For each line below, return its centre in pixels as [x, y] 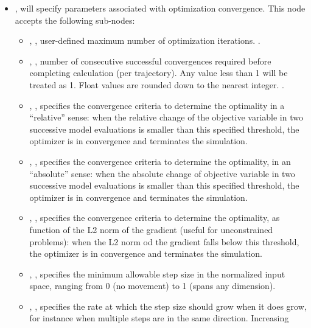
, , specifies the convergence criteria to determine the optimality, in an [160, 161]
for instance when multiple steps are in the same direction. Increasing [159, 318]
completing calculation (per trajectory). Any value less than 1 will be [159, 73]
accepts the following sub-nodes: [75, 20]
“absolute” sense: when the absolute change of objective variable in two [162, 173]
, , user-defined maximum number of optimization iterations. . [145, 40]
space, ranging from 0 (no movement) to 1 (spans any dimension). [152, 286]
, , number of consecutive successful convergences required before [150, 61]
